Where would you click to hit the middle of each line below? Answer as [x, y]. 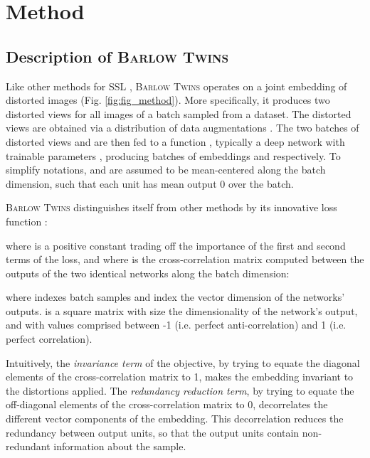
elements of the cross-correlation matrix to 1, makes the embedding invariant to [180, 377]
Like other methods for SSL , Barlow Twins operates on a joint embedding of [176, 86]
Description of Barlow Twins [117, 56]
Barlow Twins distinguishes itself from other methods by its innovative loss [171, 207]
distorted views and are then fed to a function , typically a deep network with [175, 141]
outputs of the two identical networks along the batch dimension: [148, 273]
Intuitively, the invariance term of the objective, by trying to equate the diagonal [183, 362]
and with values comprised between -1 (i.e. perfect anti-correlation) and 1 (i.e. [176, 325]
